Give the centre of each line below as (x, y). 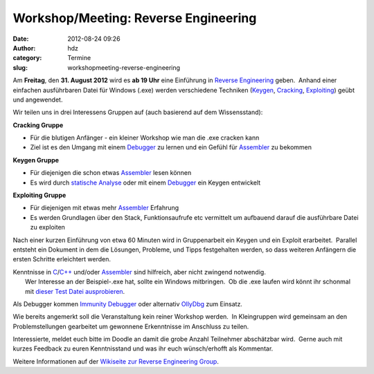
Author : (24, 48)
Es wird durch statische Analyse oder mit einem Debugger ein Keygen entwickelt (145, 183)
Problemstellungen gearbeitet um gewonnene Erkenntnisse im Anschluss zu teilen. (131, 326)
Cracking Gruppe (38, 125)
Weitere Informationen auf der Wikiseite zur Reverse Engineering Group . (116, 361)
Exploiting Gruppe (39, 195)
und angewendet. (38, 100)
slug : (20, 67)
